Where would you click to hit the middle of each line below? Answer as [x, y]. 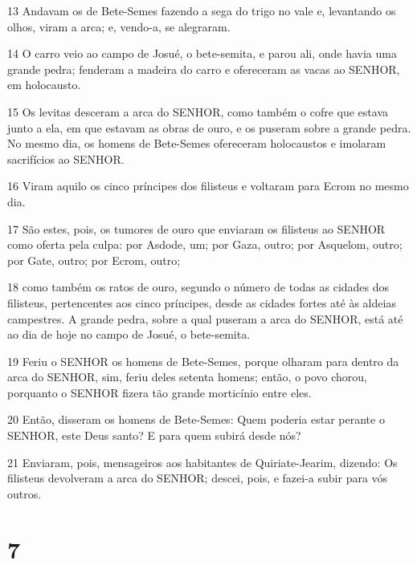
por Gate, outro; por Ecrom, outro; [94, 260]
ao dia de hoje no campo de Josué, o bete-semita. [129, 334]
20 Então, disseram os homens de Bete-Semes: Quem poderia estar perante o [196, 419]
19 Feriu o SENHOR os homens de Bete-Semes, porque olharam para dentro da [203, 361]
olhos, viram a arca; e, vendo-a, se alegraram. [119, 26]
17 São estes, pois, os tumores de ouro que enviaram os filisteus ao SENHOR [196, 228]
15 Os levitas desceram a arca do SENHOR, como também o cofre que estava [198, 111]
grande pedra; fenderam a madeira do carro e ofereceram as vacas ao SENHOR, [204, 69]
